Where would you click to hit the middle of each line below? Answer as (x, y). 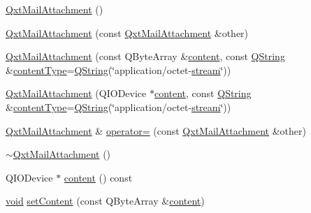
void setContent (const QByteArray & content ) (105, 201)
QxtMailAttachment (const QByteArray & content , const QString (145, 56)
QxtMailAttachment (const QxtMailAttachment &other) (127, 32)
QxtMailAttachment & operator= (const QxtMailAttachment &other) (156, 130)
